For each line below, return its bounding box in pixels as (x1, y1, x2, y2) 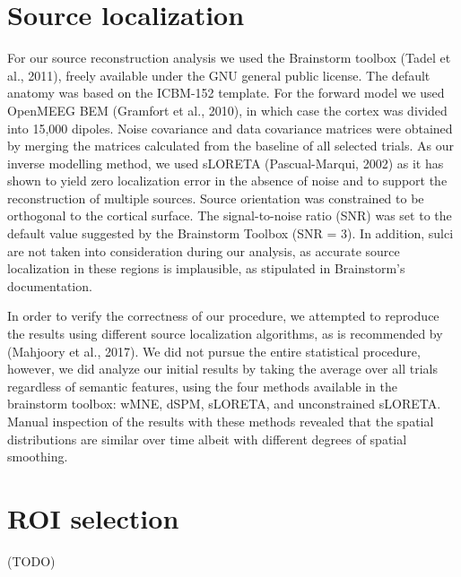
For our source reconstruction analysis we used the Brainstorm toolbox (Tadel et (7, 48, 451, 67)
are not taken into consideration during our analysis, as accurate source (7, 241, 400, 260)
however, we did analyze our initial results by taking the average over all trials (7, 359, 438, 378)
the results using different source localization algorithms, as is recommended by (7, 324, 443, 343)
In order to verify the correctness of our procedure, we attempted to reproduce (7, 306, 439, 325)
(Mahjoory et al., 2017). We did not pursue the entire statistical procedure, (7, 341, 421, 360)
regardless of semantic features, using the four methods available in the (7, 376, 397, 395)
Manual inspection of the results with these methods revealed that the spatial (7, 412, 434, 430)
